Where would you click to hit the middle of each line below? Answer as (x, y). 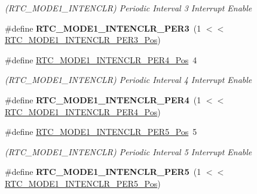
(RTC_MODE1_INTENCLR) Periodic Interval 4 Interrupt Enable (128, 80)
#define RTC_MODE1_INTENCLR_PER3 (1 (103, 28)
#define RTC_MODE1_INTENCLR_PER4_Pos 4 (101, 59)
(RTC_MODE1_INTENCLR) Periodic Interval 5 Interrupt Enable (128, 151)
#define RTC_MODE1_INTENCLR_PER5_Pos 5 (101, 132)
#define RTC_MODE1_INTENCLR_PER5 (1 (103, 172)
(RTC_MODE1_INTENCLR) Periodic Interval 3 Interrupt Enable (128, 8)
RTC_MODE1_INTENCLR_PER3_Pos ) (83, 40)
